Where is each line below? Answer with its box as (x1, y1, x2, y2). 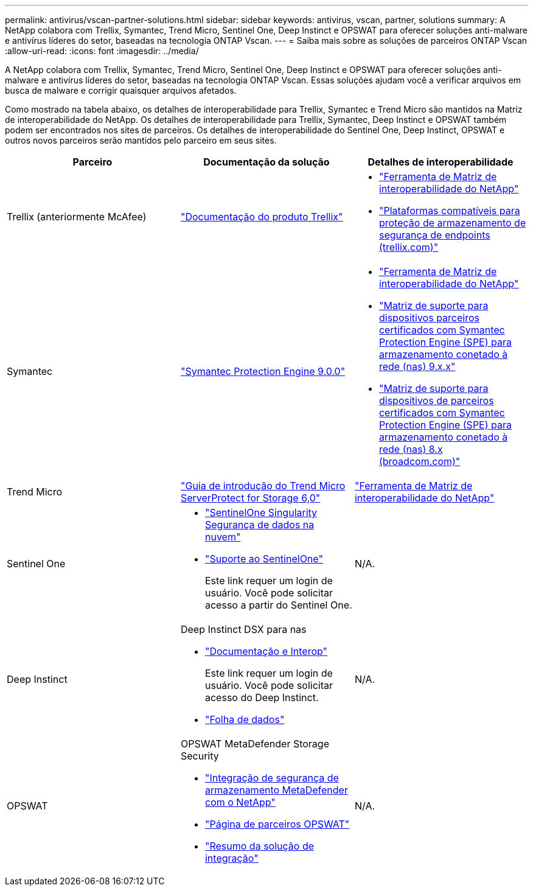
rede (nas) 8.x (378, 443, 443, 455)
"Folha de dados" (204, 713, 285, 725)
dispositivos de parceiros (378, 394, 494, 407)
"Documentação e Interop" (204, 645, 327, 657)
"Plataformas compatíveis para (378, 204, 520, 217)
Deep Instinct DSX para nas (180, 623, 307, 635)
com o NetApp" (204, 796, 276, 808)
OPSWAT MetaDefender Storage (180, 738, 329, 750)
